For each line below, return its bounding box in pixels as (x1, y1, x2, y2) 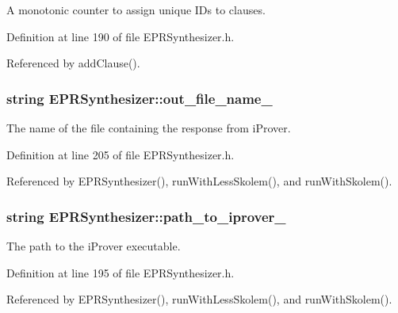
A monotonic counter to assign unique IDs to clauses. (6, 2, 266, 17)
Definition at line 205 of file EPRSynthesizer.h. (6, 146, 235, 162)
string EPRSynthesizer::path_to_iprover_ (6, 206, 286, 226)
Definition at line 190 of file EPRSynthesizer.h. (6, 28, 235, 44)
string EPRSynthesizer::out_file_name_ (6, 88, 273, 108)
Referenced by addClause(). (6, 55, 140, 71)
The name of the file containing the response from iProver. (6, 120, 291, 136)
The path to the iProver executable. (6, 238, 181, 254)
